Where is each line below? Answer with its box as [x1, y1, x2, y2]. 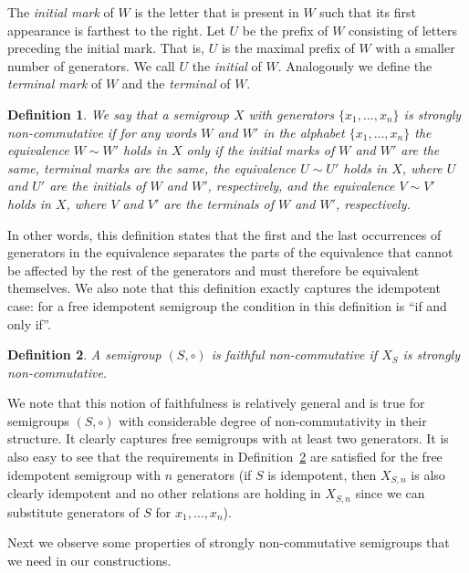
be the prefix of [242, 20, 328, 39]
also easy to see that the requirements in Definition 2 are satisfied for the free [7, 447, 443, 466]
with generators [248, 104, 335, 123]
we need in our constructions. [7, 550, 172, 569]
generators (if [176, 464, 252, 484]
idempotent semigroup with [7, 464, 162, 484]
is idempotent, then [267, 464, 377, 484]
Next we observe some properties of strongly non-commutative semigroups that [7, 533, 450, 552]
